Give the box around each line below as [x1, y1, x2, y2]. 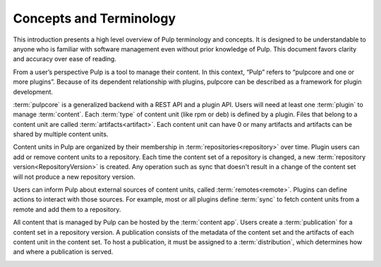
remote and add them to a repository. [13, 205, 121, 213]
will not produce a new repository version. [13, 173, 135, 181]
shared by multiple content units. [13, 130, 109, 139]
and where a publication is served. [13, 247, 114, 256]
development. [13, 87, 53, 96]
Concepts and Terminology [13, 11, 176, 26]
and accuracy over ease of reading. [13, 55, 116, 63]
